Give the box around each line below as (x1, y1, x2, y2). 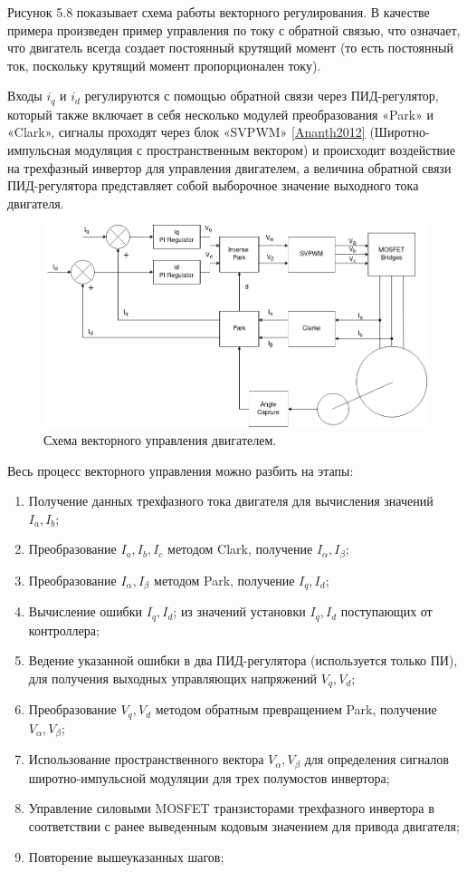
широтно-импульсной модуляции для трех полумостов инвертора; (28, 768, 390, 787)
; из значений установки (173, 602, 306, 621)
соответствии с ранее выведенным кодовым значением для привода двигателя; (28, 816, 460, 835)
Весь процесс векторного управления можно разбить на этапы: (7, 460, 354, 480)
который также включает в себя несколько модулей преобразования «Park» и (7, 104, 434, 123)
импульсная (7, 140, 71, 160)
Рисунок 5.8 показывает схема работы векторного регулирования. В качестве (7, 3, 430, 21)
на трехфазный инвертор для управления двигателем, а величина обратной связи (7, 158, 452, 177)
